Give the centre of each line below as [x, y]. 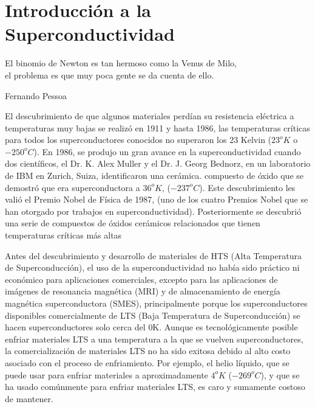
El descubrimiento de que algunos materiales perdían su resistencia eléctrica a [150, 116]
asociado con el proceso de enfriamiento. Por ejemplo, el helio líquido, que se [147, 362]
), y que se [280, 374]
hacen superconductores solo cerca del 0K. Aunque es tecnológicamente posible [151, 327]
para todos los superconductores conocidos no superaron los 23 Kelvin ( [138, 140]
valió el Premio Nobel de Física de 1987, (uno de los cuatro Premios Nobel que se [157, 199]
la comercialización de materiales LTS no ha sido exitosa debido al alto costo [148, 351]
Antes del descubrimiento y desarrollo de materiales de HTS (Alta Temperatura [153, 255]
